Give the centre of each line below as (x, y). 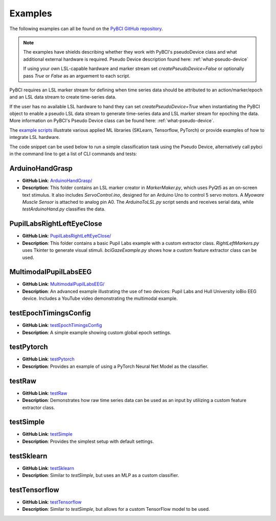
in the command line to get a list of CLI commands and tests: (73, 154)
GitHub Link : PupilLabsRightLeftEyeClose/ (67, 236)
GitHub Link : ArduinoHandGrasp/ (57, 180)
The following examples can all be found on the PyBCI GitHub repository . (86, 29)
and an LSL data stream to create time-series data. (63, 97)
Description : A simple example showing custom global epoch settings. (97, 333)
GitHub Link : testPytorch (49, 359)
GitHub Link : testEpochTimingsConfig (62, 325)
